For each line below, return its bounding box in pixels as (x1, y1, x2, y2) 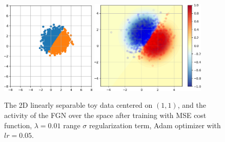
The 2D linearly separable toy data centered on (4, 100, 153, 110)
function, (4, 120, 32, 130)
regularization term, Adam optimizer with (89, 120, 221, 130)
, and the (177, 100, 206, 110)
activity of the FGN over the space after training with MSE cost (4, 110, 207, 121)
